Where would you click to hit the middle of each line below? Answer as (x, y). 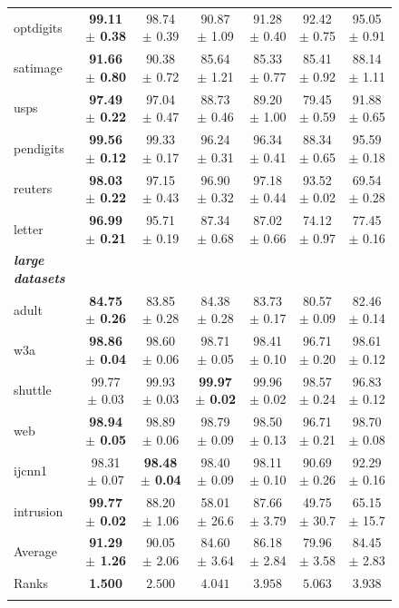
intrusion (39, 510)
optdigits (38, 27)
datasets (39, 277)
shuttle (33, 390)
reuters (33, 188)
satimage (38, 67)
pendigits (39, 147)
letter (29, 228)
